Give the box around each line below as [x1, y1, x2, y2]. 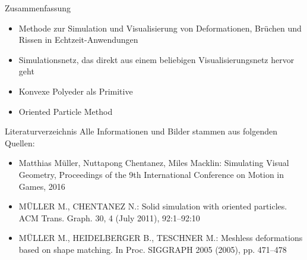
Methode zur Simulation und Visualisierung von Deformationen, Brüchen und [18, 21, 302, 34]
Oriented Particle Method [18, 105, 113, 117]
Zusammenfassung [5, 2, 71, 14]
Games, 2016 [18, 180, 65, 192]
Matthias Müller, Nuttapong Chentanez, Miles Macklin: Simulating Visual [18, 156, 289, 169]
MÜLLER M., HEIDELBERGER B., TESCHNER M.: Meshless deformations [18, 231, 303, 244]
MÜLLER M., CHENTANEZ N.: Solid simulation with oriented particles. [18, 200, 287, 212]
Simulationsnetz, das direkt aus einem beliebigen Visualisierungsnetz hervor [18, 53, 295, 65]
